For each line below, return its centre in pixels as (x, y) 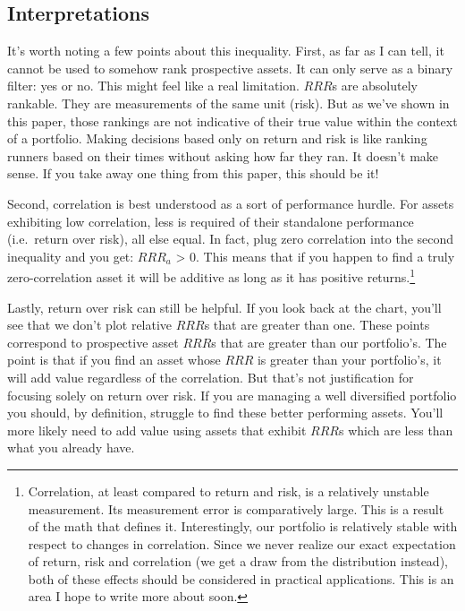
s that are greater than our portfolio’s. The (329, 342)
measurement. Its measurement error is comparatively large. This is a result (236, 508)
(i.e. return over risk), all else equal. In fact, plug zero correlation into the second (231, 239)
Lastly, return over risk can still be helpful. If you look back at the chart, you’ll (224, 307)
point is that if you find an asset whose (114, 360)
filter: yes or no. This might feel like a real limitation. (153, 86)
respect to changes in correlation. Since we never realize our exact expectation (242, 543)
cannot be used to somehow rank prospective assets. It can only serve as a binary (230, 68)
